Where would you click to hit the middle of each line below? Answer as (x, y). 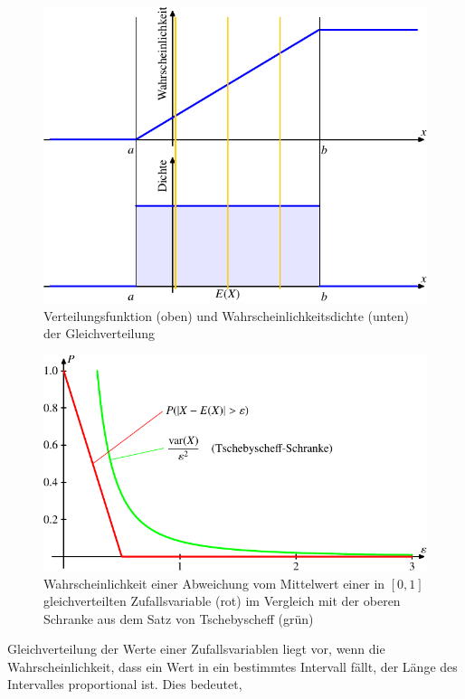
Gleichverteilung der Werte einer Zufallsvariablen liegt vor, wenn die (196, 649)
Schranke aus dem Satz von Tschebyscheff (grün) (179, 618)
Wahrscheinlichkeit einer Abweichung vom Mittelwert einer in (214, 583)
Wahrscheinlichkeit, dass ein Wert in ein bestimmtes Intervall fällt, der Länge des (232, 666)
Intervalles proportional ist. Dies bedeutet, (125, 684)
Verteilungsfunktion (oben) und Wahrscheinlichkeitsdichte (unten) (227, 315)
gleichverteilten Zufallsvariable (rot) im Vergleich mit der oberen (222, 601)
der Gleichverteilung (100, 333)
